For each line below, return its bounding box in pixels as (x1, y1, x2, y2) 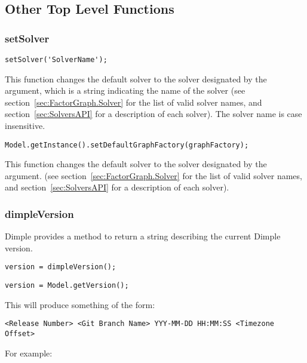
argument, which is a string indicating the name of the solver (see (5, 84, 245, 97)
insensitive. (5, 119, 45, 132)
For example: (5, 346, 53, 359)
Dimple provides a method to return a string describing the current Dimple (5, 230, 281, 242)
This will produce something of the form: (5, 298, 155, 310)
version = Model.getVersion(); (5, 281, 129, 290)
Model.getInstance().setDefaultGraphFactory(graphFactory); (5, 140, 249, 149)
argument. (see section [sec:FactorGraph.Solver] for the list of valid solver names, (5, 169, 302, 181)
